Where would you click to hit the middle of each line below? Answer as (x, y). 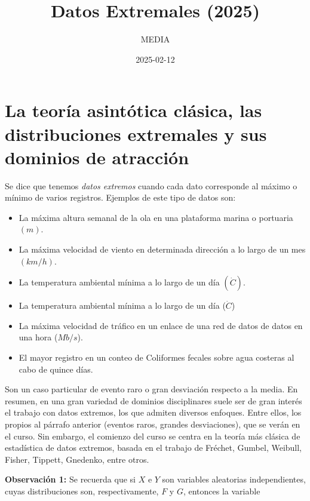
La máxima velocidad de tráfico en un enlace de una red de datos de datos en (161, 325)
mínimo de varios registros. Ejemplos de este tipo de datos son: (120, 197)
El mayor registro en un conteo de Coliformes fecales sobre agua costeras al (156, 357)
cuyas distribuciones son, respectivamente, (82, 491)
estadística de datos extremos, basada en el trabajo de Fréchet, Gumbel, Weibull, (154, 448)
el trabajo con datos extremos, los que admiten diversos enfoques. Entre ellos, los (153, 412)
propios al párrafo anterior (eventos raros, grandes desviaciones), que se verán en (153, 424)
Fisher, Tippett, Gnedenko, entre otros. (77, 459)
